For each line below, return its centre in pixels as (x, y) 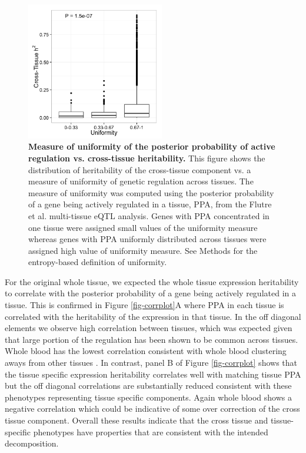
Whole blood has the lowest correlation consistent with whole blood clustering (146, 351)
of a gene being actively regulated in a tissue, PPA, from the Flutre (150, 204)
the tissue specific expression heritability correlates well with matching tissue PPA (153, 374)
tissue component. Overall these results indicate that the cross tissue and (137, 420)
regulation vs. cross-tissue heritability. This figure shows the (147, 158)
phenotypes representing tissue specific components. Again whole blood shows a (148, 397)
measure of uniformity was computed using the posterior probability (151, 192)
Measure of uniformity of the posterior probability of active (152, 146)
